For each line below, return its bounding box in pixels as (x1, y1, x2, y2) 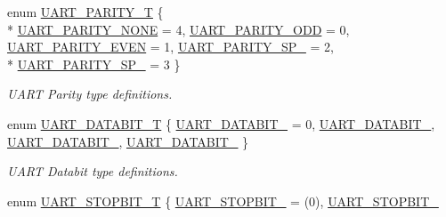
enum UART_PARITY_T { (7, 3, 164, 20)
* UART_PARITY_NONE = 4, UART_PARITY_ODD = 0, (7, 20, 350, 38)
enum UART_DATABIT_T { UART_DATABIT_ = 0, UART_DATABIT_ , (7, 114, 435, 133)
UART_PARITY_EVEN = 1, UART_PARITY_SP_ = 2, (7, 37, 334, 56)
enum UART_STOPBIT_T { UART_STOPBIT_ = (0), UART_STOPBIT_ (7, 191, 439, 210)
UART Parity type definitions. (7, 84, 173, 103)
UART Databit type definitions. (7, 162, 178, 181)
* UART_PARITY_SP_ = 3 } (7, 54, 181, 73)
